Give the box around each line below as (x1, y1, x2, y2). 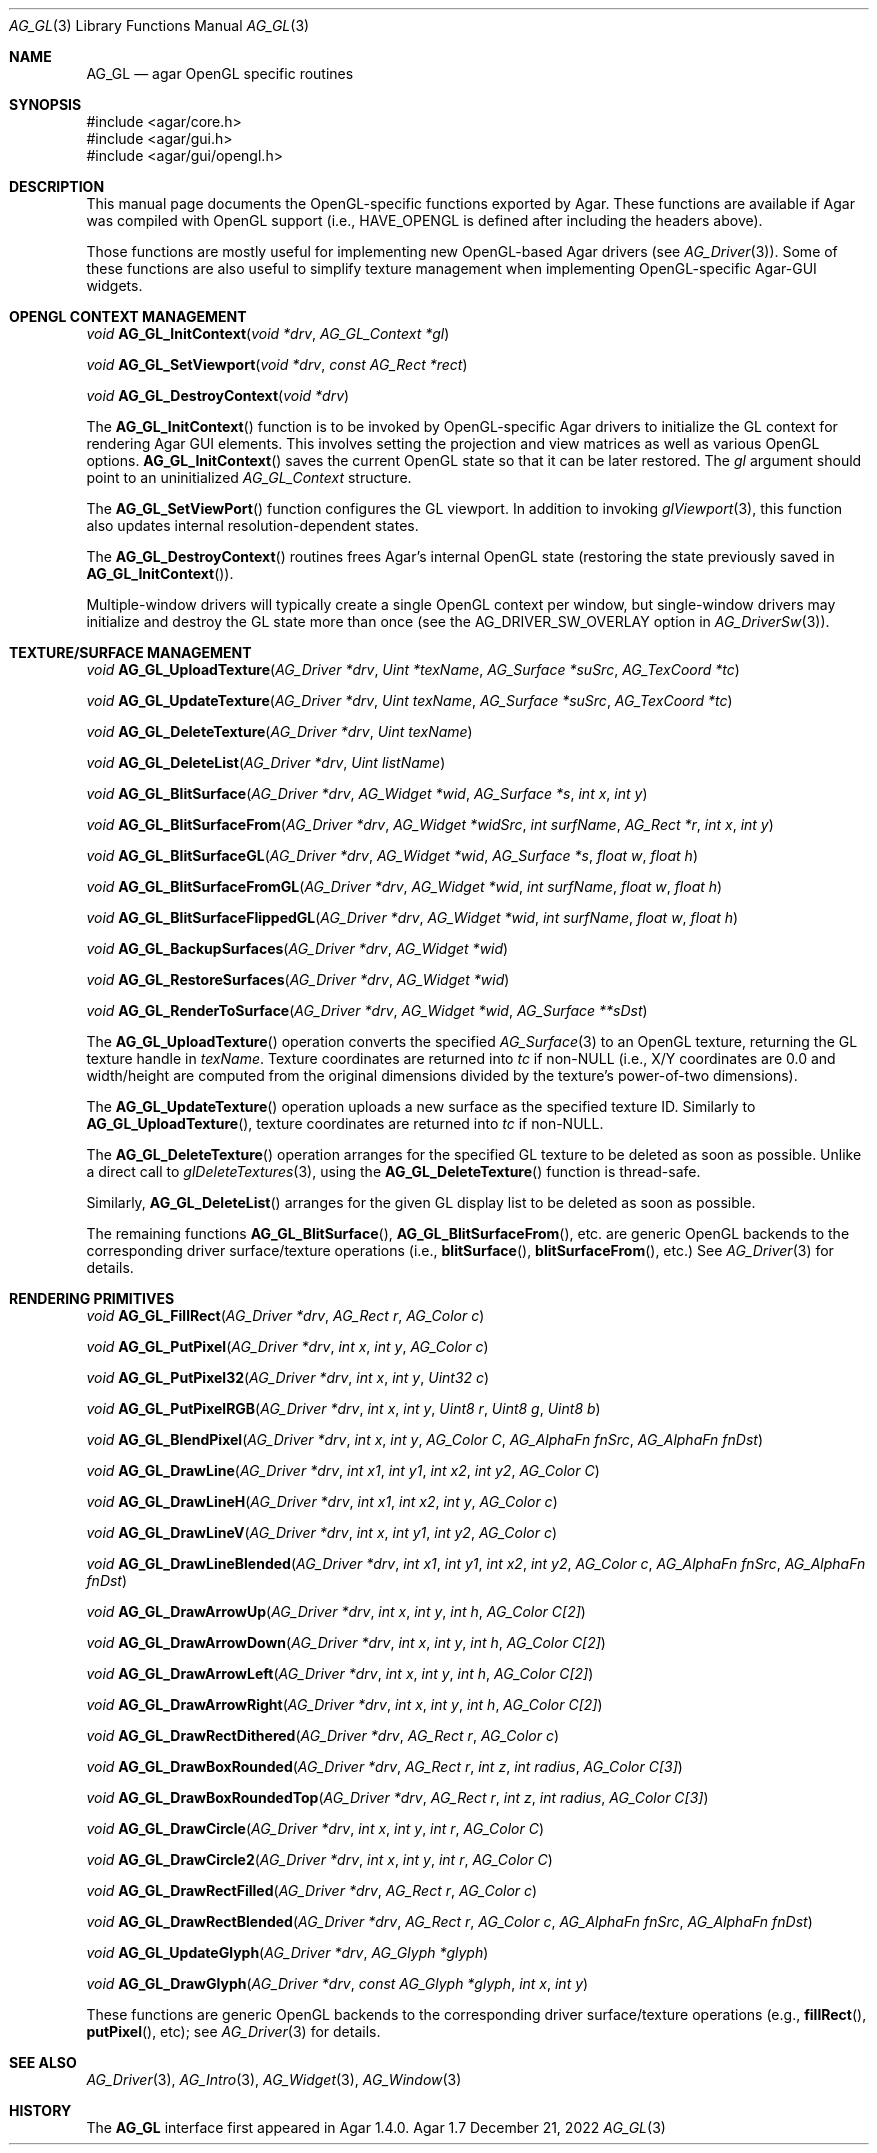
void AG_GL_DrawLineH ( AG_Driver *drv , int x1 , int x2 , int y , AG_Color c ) (86, 1493, 558, 1510)
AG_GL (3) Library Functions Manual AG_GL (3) (9, 17, 310, 34)
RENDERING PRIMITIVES (9, 1290, 175, 1307)
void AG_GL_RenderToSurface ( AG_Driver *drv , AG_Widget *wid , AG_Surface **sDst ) (86, 1002, 648, 1019)
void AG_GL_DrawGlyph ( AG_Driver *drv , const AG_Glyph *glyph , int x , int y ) (86, 1975, 589, 1992)
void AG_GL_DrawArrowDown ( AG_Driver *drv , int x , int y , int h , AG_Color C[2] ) (86, 1634, 606, 1651)
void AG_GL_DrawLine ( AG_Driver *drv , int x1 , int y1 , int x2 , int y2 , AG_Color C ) (86, 1462, 600, 1479)
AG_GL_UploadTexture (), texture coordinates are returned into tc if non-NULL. (86, 1115, 604, 1132)
